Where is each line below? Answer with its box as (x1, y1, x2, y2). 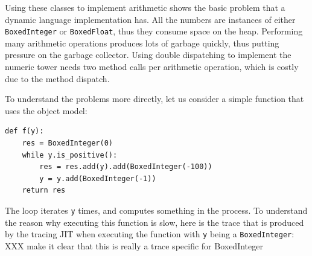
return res (22, 186, 66, 195)
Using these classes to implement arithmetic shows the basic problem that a (5, 1, 285, 13)
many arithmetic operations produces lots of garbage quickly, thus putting (5, 36, 279, 49)
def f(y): (5, 127, 44, 136)
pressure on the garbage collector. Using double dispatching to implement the (5, 48, 291, 61)
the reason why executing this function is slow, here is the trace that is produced (5, 216, 304, 228)
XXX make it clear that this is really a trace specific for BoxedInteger (5, 239, 263, 252)
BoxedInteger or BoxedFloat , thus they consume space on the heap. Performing (5, 25, 303, 37)
